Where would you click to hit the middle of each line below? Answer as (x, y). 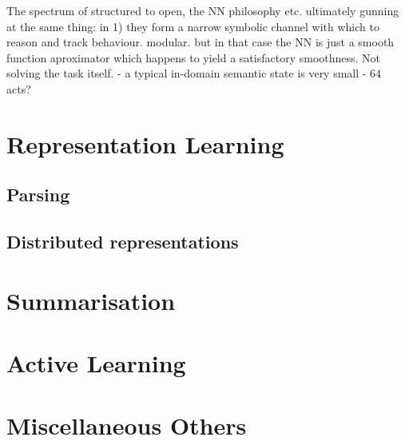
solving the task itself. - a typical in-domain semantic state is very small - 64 (194, 73)
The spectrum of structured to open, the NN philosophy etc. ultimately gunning (203, 10)
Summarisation (91, 300)
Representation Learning (145, 143)
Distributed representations (123, 242)
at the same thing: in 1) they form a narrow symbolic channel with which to (193, 26)
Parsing (38, 195)
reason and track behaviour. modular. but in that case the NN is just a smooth (201, 42)
